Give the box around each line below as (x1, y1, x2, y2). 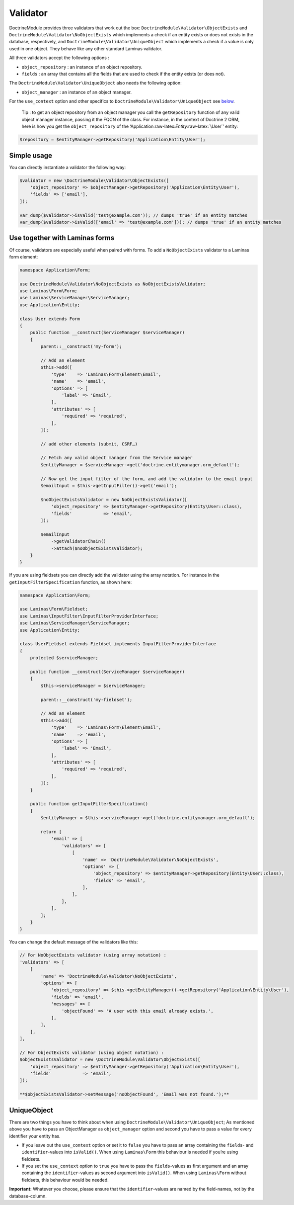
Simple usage (9, 151, 52, 160)
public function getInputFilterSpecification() (30, 801, 148, 807)
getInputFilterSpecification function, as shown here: (9, 579, 132, 585)
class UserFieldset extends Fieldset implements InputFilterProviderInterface (19, 641, 216, 647)
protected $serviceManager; (30, 655, 99, 661)
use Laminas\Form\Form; (19, 288, 78, 294)
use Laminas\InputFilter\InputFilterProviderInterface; (19, 613, 159, 619)
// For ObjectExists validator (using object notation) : (19, 1049, 164, 1055)
